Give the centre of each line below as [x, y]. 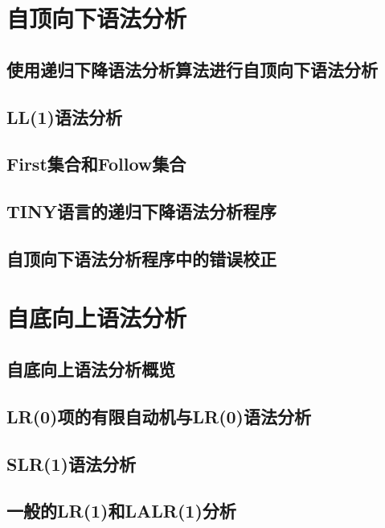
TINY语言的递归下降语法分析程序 [142, 211]
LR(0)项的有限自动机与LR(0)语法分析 [159, 416]
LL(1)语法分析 [64, 116]
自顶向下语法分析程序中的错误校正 [141, 258]
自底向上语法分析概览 [91, 369]
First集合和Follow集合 [96, 164]
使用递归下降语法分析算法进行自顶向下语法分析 [192, 69]
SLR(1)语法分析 [71, 463]
